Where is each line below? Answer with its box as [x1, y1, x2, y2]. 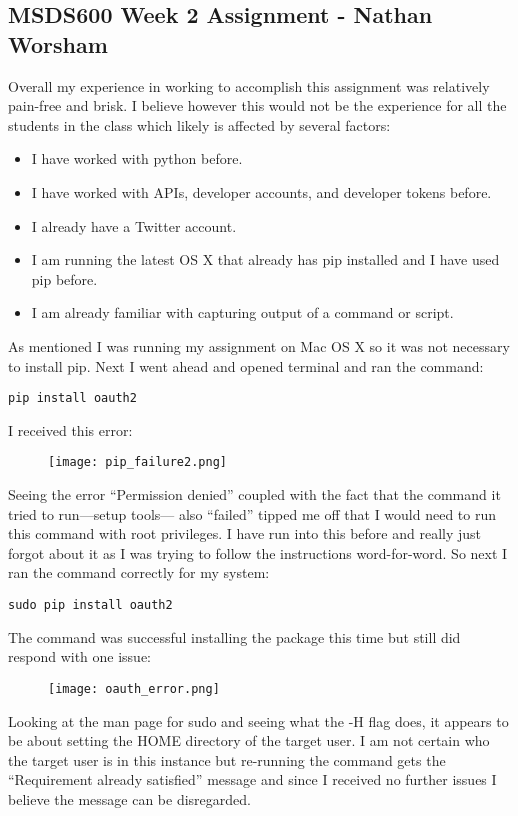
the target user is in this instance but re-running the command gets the [8, 749, 446, 770]
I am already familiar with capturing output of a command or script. [31, 302, 454, 323]
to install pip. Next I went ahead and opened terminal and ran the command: [8, 355, 484, 376]
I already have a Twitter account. [31, 215, 237, 236]
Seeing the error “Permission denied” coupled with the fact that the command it [8, 484, 501, 505]
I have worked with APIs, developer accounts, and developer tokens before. [31, 181, 492, 202]
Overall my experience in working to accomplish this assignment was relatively [8, 75, 490, 96]
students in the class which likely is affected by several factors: [8, 114, 391, 135]
